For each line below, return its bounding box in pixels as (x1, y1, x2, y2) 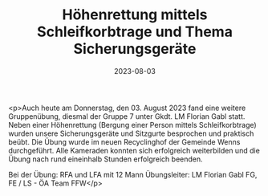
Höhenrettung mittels (62, 6, 208, 24)
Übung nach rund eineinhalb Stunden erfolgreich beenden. (8, 154, 203, 164)
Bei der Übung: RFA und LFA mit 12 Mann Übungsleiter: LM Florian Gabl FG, (8, 169, 258, 179)
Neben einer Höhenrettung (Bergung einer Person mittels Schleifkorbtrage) (8, 120, 257, 129)
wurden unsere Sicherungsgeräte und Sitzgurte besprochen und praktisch (8, 129, 254, 138)
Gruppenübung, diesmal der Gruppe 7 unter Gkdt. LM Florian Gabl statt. (8, 111, 246, 121)
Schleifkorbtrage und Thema (37, 22, 233, 41)
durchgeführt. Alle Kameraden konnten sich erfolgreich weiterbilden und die (8, 145, 261, 155)
